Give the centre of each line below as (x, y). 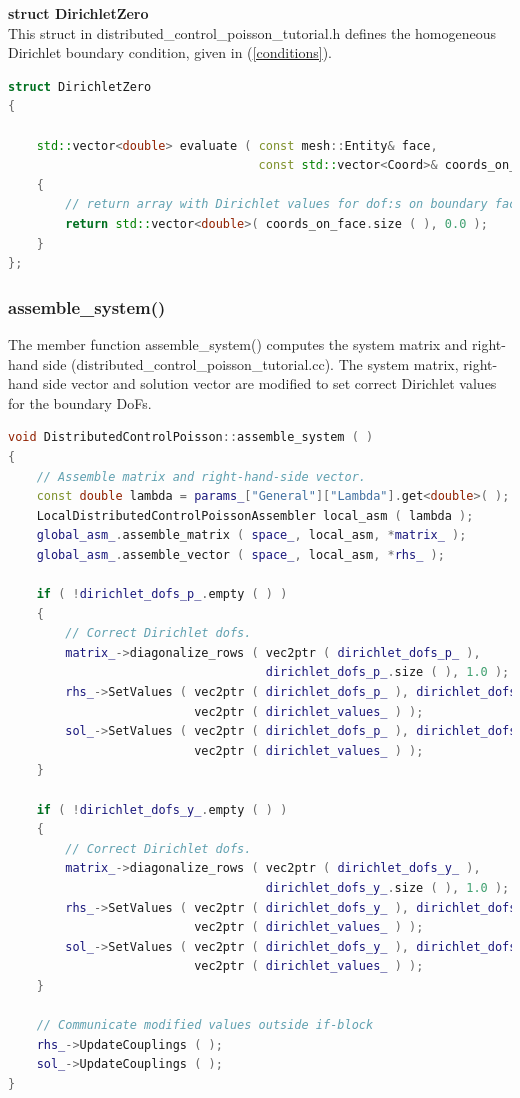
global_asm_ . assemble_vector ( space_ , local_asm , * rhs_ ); (240, 554)
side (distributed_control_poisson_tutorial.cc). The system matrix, (251, 363)
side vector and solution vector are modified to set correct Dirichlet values (270, 383)
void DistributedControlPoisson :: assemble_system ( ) (191, 437)
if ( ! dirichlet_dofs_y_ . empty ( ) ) (162, 809)
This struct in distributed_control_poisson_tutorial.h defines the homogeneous (252, 32)
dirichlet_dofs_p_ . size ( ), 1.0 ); (387, 672)
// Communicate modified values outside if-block (205, 1025)
